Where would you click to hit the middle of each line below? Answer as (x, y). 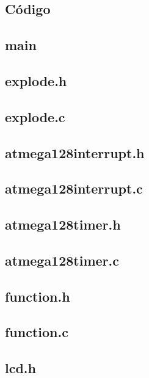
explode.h (36, 80)
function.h (38, 296)
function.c (37, 332)
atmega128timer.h (63, 224)
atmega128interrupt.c (74, 188)
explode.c (35, 116)
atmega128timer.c (62, 260)
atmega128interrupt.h (75, 152)
